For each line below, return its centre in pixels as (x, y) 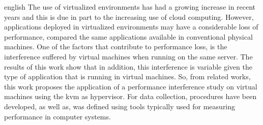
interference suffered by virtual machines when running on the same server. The (128, 56)
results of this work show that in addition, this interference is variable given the (128, 66)
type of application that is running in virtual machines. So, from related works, (127, 76)
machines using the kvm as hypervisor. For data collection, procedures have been (130, 96)
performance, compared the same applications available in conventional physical (128, 36)
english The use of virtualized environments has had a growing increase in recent (130, 7)
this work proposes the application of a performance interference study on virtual (131, 86)
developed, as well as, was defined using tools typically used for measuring (120, 106)
